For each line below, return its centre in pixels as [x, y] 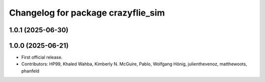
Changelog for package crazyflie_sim [87, 13]
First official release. [42, 57]
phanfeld [30, 71]
